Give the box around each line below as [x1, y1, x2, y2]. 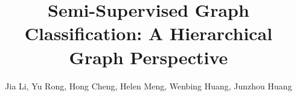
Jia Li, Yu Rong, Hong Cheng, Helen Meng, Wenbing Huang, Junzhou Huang [5, 79, 292, 92]
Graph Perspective [69, 44, 228, 69]
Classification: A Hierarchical [24, 21, 273, 46]
